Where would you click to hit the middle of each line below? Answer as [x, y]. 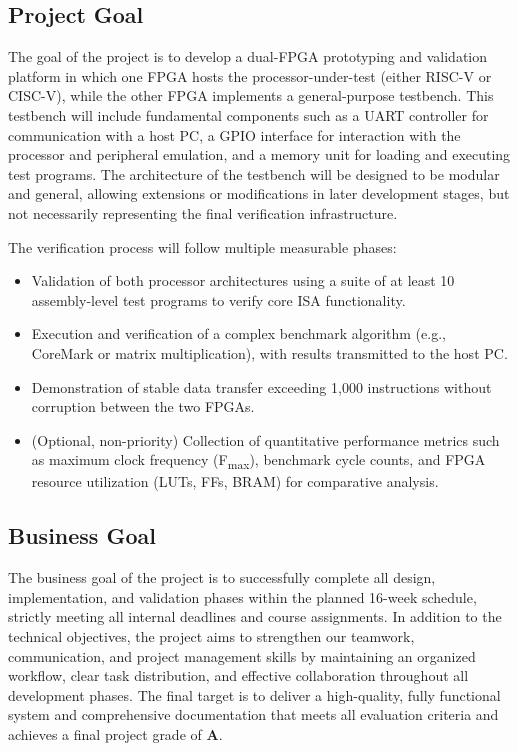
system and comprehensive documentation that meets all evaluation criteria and [253, 714]
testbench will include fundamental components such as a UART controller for [248, 114]
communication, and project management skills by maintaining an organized [242, 655]
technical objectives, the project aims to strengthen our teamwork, [211, 636]
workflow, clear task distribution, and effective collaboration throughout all [238, 675]
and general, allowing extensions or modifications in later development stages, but [259, 193]
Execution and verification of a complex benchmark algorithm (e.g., [238, 333]
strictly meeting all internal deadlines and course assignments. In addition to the [255, 616]
